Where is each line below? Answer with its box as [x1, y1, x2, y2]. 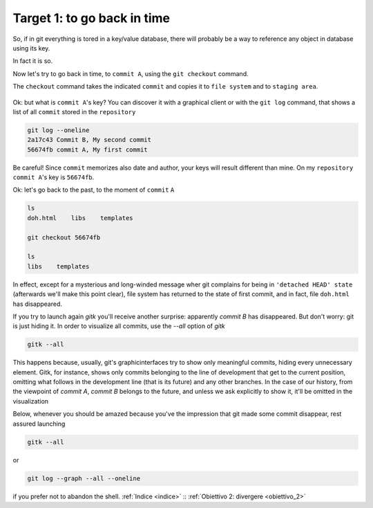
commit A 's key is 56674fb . [12, 173, 95, 181]
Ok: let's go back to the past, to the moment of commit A [12, 185, 175, 194]
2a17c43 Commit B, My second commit [27, 136, 152, 144]
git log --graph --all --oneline [27, 474, 141, 482]
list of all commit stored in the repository [12, 107, 136, 116]
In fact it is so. [12, 57, 53, 65]
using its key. [12, 44, 50, 52]
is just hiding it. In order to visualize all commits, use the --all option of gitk [12, 322, 225, 330]
